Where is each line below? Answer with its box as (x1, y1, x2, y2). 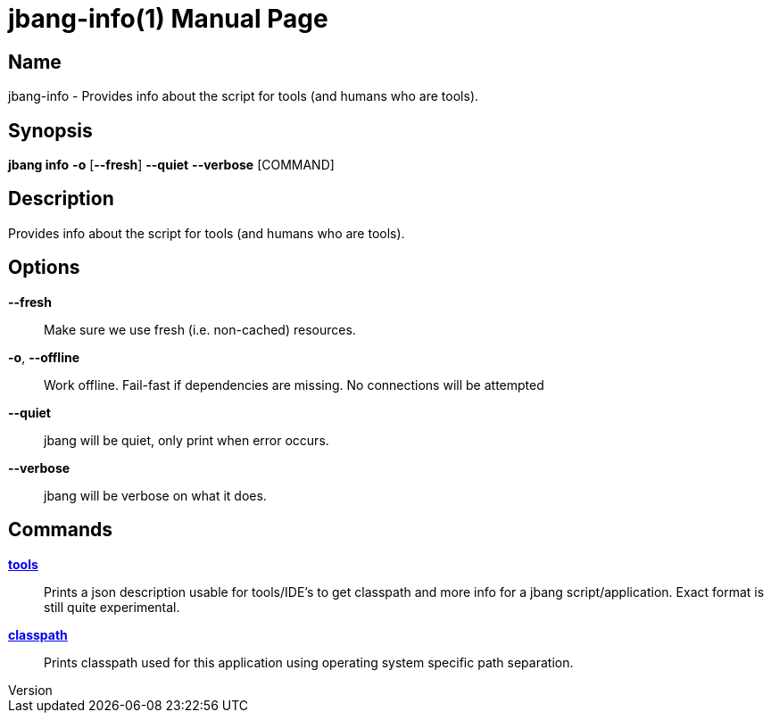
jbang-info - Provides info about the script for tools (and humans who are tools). (8, 88, 479, 104)
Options (8, 256, 80, 279)
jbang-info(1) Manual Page (8, 4, 328, 34)
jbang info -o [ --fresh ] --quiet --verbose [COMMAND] (8, 157, 335, 173)
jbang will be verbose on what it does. (44, 487, 267, 503)
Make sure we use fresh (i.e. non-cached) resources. (44, 321, 356, 337)
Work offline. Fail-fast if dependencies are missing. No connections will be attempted (44, 377, 544, 393)
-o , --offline (8, 349, 80, 365)
